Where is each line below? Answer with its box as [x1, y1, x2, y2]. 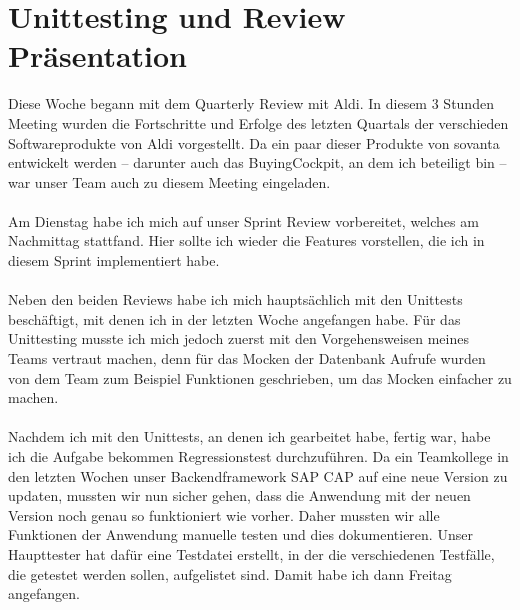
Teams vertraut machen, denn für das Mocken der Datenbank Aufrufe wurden [8, 348, 486, 369]
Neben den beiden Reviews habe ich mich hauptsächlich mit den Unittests [8, 289, 463, 310]
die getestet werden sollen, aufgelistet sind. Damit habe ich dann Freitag [8, 563, 452, 584]
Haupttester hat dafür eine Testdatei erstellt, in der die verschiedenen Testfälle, [8, 543, 495, 564]
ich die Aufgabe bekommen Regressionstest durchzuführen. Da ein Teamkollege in [8, 446, 509, 466]
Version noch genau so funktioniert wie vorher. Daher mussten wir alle [8, 504, 440, 525]
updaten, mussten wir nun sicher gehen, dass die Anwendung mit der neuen [8, 485, 471, 506]
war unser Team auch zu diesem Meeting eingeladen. [8, 171, 331, 192]
